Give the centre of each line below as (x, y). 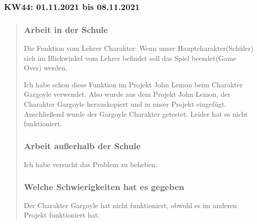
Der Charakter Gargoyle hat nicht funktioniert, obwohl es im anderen (130, 205)
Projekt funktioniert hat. (62, 215)
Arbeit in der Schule (66, 29)
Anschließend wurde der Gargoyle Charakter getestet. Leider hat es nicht (136, 113)
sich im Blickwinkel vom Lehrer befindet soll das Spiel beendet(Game (130, 58)
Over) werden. (45, 68)
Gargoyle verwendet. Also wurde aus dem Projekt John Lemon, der (127, 94)
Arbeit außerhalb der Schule (82, 145)
